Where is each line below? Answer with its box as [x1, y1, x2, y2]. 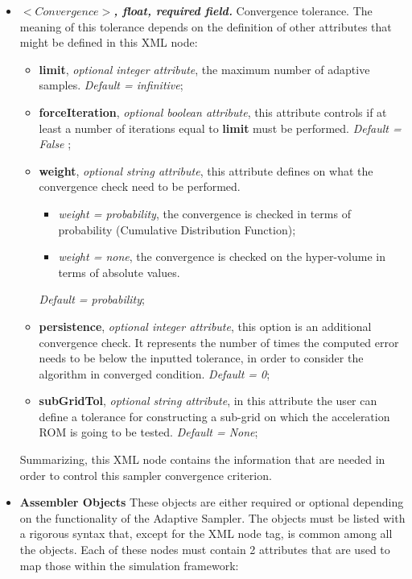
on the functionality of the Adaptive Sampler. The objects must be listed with [19, 509, 406, 526]
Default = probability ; [39, 291, 145, 308]
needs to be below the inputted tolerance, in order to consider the [39, 349, 364, 366]
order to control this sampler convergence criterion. [19, 466, 272, 483]
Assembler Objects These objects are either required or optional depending [19, 494, 404, 511]
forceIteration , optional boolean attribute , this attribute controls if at [39, 103, 387, 120]
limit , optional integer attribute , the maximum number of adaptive [39, 60, 370, 77]
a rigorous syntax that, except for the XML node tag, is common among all [19, 525, 393, 542]
